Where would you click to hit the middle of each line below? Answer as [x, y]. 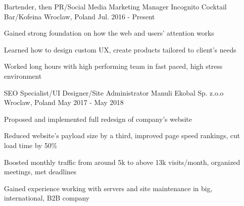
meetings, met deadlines [40, 172]
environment [23, 76]
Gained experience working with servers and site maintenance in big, [108, 188]
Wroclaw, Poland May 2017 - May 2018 [64, 102]
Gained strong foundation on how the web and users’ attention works [109, 33]
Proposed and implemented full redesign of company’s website [98, 119]
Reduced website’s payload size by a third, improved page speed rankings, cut [122, 135]
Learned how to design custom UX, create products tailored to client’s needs [120, 49]
